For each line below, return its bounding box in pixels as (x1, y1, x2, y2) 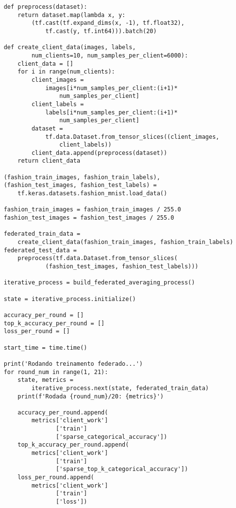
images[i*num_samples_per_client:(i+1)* (45, 84, 178, 92)
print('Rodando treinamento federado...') (3, 360, 143, 367)
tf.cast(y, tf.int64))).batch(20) (45, 27, 157, 35)
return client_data (17, 157, 81, 165)
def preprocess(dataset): (3, 3, 87, 10)
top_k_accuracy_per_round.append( (17, 441, 129, 449)
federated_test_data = (3, 246, 77, 254)
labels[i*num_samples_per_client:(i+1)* (45, 109, 178, 116)
